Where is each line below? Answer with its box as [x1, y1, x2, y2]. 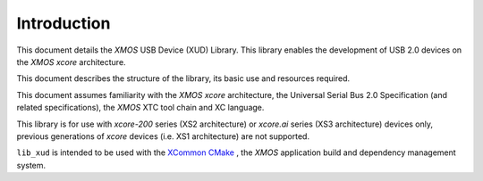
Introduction [16, 13, 111, 33]
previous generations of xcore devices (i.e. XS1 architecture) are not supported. [16, 130, 310, 142]
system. [16, 160, 47, 170]
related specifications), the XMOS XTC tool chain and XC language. [16, 103, 265, 113]
